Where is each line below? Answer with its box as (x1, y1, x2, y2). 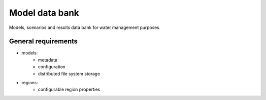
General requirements (9, 37, 78, 46)
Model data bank (9, 7, 79, 18)
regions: (21, 80, 38, 86)
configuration (38, 64, 66, 70)
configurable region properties (38, 86, 100, 93)
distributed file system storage (38, 71, 100, 76)
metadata (38, 57, 58, 63)
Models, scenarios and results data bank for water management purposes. (9, 25, 161, 30)
